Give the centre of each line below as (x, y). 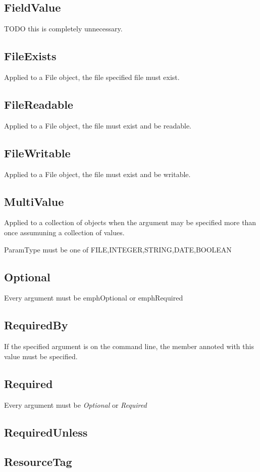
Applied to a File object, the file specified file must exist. (92, 77)
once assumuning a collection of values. (64, 232)
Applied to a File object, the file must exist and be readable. (98, 125)
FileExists (30, 56)
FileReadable (39, 104)
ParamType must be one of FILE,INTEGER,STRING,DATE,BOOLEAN (118, 249)
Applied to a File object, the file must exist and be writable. (97, 174)
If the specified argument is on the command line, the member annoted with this (129, 346)
